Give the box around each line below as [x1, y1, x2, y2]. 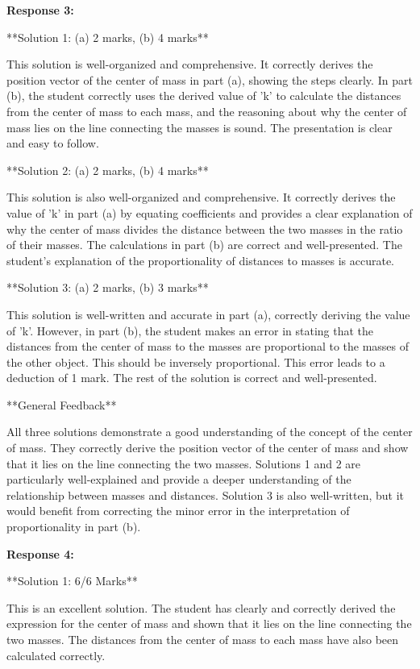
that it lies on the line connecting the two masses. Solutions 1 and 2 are [6, 455, 361, 472]
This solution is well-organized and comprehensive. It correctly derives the [6, 56, 373, 73]
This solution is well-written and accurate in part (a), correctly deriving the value [6, 305, 410, 322]
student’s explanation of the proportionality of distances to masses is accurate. [6, 251, 395, 268]
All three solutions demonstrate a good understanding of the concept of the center [6, 423, 413, 440]
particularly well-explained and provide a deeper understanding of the [6, 471, 351, 488]
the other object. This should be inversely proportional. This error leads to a [6, 353, 385, 370]
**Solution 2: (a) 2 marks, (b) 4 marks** [6, 161, 209, 178]
